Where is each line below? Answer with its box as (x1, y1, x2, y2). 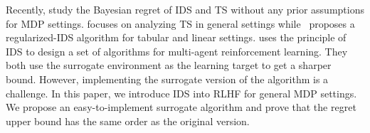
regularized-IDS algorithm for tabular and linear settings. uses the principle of (6, 30, 347, 45)
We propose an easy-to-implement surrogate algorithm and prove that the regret (6, 100, 356, 115)
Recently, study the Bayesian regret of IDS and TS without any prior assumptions (6, 2, 364, 16)
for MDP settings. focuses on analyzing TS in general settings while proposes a (6, 16, 355, 31)
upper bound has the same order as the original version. (6, 113, 250, 128)
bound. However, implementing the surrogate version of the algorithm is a (6, 71, 329, 86)
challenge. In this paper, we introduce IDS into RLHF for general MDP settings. (6, 85, 357, 100)
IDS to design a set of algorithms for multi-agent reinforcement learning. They (6, 43, 348, 58)
